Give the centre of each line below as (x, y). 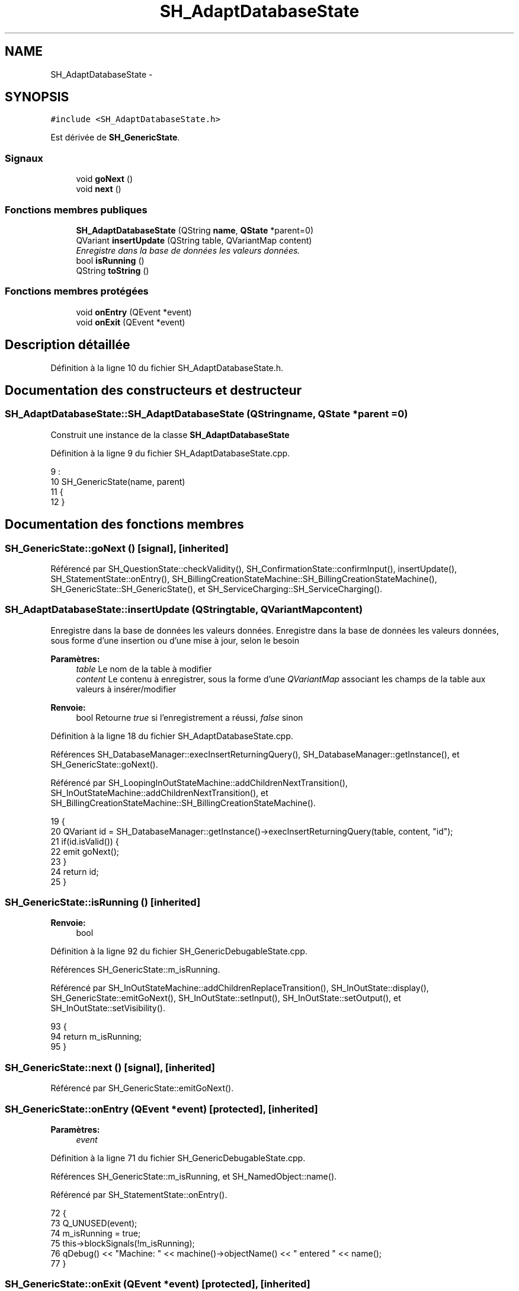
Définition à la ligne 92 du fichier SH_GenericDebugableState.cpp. (179, 951)
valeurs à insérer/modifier (126, 689)
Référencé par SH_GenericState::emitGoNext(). (142, 1088)
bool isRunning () (110, 260)
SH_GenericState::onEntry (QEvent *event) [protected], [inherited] (161, 1109)
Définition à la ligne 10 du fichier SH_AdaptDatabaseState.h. (167, 368)
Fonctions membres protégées (77, 291)
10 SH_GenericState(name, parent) (118, 481)
